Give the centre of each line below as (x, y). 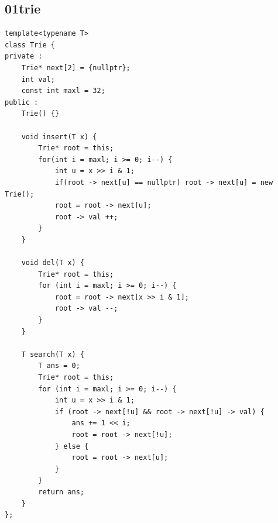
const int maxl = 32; (63, 91)
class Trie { (30, 45)
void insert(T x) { (59, 137)
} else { (72, 446)
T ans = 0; (59, 366)
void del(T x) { (53, 263)
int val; (38, 79)
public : (22, 102)
